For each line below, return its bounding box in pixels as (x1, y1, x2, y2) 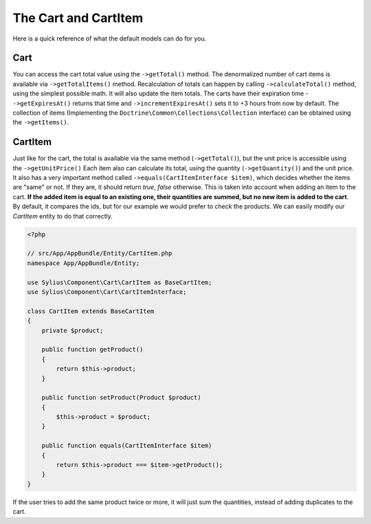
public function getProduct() (41, 345, 144, 354)
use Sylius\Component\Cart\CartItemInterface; (27, 288, 187, 295)
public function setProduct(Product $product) (41, 394, 202, 402)
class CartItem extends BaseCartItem (27, 307, 155, 315)
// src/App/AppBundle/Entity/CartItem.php (27, 249, 172, 258)
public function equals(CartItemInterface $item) (41, 442, 212, 450)
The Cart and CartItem (12, 10, 144, 25)
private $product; (41, 326, 104, 334)
